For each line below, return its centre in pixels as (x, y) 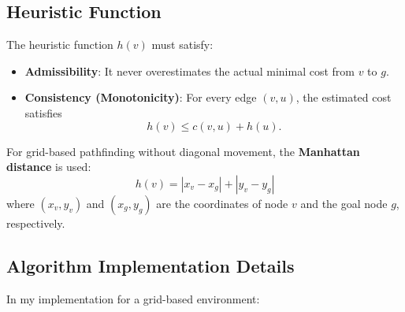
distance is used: (49, 167)
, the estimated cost (344, 97)
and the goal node (344, 203)
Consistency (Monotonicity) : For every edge (141, 97)
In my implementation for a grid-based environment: (133, 298)
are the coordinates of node (222, 203)
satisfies (43, 112)
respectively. (36, 223)
